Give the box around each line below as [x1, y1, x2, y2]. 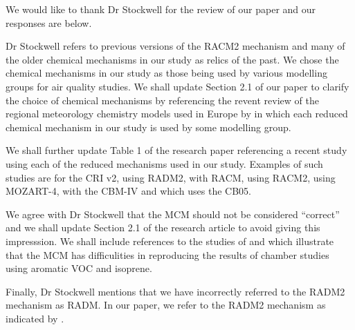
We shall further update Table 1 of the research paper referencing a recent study [6, 143, 347, 157]
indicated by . [6, 311, 64, 325]
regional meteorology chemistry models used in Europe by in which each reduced [6, 106, 348, 121]
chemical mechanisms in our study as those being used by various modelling [6, 66, 327, 80]
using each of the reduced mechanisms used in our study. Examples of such [6, 156, 323, 171]
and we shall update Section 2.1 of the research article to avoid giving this [6, 220, 320, 235]
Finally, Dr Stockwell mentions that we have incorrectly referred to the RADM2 [6, 284, 345, 298]
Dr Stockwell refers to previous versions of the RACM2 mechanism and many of [6, 39, 345, 53]
